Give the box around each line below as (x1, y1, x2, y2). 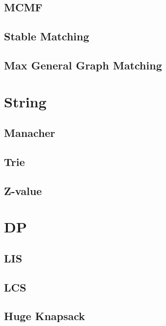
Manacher (4, 125, 55, 140)
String (4, 91, 47, 111)
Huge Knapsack (4, 308, 85, 324)
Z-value (4, 183, 42, 198)
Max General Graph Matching (4, 57, 162, 72)
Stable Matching (4, 29, 89, 44)
